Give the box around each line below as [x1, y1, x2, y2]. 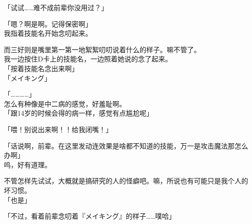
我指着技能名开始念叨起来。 [4, 28, 92, 38]
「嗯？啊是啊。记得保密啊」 [4, 18, 92, 29]
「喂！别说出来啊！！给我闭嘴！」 [4, 124, 112, 134]
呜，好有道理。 [4, 159, 51, 169]
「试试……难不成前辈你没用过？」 [4, 2, 108, 12]
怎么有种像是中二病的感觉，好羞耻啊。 [4, 98, 126, 108]
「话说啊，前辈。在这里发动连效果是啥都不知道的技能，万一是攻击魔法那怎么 [4, 140, 248, 150]
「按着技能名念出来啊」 [4, 63, 79, 73]
